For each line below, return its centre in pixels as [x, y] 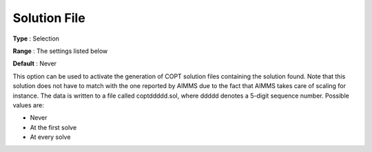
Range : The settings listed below [60, 51]
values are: [28, 105]
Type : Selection [36, 39]
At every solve [50, 137]
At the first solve [53, 127]
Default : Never [35, 64]
